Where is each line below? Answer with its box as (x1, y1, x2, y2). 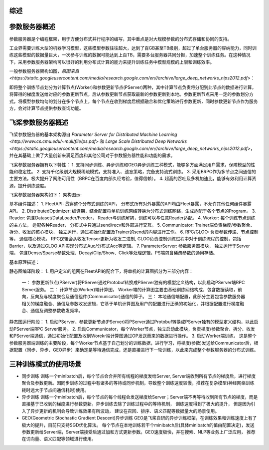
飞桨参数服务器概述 (9, 118, 68, 127)
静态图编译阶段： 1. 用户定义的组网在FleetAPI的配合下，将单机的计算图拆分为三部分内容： (9, 268, 194, 274)
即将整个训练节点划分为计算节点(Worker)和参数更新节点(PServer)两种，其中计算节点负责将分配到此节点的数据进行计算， (9, 84, 257, 90)
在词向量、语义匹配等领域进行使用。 (21, 436, 96, 442)
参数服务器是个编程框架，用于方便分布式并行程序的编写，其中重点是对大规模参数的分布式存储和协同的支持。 (9, 35, 232, 42)
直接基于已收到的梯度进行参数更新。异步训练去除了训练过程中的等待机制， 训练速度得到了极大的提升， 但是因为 (21, 401, 251, 407)
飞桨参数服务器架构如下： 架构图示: (9, 192, 82, 198)
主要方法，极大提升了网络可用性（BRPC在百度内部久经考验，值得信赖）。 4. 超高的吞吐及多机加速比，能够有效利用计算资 (9, 175, 257, 182)
